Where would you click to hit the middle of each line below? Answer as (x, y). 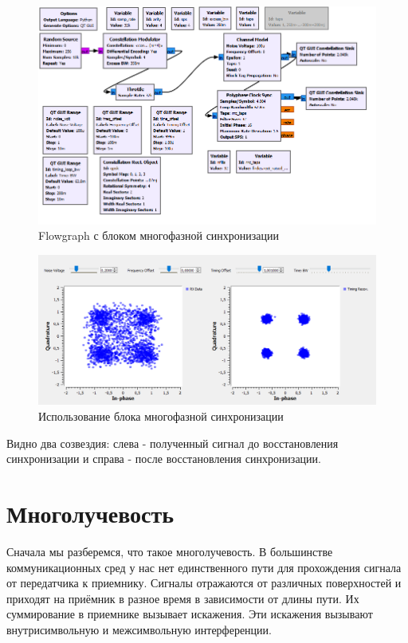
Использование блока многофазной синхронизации (161, 416)
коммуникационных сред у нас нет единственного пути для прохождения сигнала (204, 567)
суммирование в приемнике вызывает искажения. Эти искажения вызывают (190, 614)
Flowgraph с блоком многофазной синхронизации (159, 235)
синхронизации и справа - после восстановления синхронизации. (164, 459)
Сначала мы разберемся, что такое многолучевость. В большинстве (170, 551)
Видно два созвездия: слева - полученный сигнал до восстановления (173, 443)
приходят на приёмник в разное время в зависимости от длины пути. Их (183, 598)
